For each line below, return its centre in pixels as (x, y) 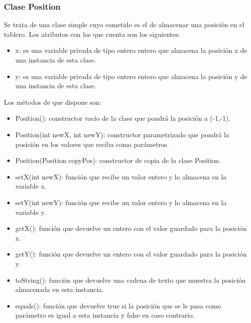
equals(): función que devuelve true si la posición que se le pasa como (118, 305)
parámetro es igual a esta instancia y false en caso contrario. (105, 315)
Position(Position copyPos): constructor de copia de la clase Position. (118, 160)
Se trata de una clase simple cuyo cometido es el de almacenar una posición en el (124, 24)
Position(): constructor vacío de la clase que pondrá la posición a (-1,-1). (123, 118)
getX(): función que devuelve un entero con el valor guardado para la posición (131, 228)
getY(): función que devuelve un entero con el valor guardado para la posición (131, 254)
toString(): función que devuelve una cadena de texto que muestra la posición (130, 280)
